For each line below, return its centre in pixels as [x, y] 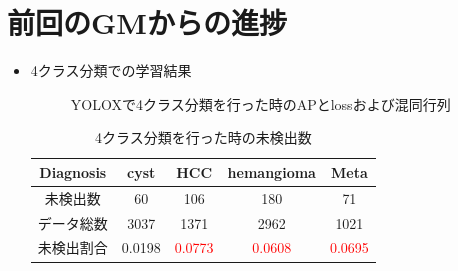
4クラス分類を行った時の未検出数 [203, 137]
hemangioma [271, 171]
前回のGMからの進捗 [147, 22]
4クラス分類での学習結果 [111, 70]
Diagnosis [73, 171]
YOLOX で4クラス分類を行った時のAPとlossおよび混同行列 [260, 103]
